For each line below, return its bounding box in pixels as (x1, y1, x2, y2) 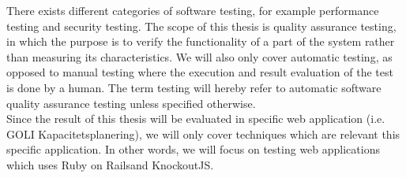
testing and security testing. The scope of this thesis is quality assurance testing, (6, 17, 397, 34)
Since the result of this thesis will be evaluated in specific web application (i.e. (6, 110, 385, 127)
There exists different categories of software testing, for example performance (6, 2, 379, 18)
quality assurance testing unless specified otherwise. (6, 95, 256, 111)
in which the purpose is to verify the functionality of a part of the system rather (6, 33, 395, 50)
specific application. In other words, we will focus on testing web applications (6, 141, 380, 158)
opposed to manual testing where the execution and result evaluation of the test (6, 64, 393, 80)
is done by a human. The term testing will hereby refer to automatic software (6, 79, 382, 95)
